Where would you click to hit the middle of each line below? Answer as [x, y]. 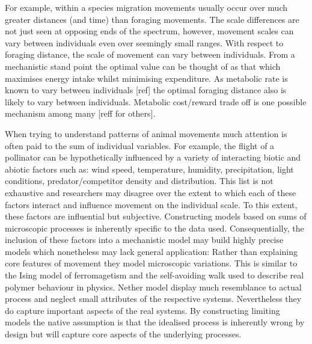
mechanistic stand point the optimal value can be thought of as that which [143, 66]
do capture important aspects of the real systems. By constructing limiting [142, 310]
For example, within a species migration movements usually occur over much [146, 7]
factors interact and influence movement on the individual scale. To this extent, [151, 204]
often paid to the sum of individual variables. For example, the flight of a [140, 145]
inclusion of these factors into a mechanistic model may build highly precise [144, 240]
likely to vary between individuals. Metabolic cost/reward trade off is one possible [156, 101]
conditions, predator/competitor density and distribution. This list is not [139, 181]
